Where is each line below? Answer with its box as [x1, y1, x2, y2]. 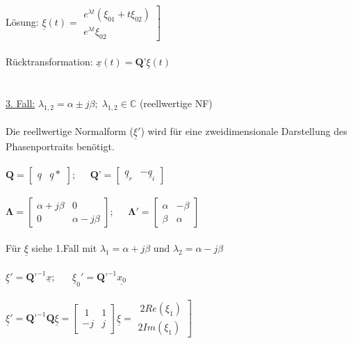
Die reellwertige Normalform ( [6, 124, 133, 138]
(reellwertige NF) [139, 95, 213, 110]
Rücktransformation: [6, 54, 93, 68]
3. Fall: [6, 95, 35, 110]
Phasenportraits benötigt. [6, 138, 115, 153]
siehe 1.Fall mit [31, 240, 97, 255]
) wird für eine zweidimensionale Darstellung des [140, 124, 347, 138]
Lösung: [6, 14, 39, 29]
